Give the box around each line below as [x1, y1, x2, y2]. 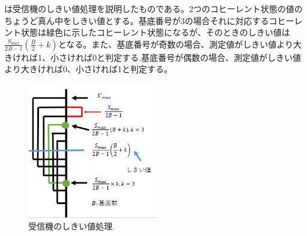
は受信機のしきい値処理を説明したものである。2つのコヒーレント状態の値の [4, 2, 303, 14]
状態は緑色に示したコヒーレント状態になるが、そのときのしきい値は [20, 26, 290, 39]
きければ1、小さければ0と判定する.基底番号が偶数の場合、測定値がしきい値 [4, 51, 301, 63]
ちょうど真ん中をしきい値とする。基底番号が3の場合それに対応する [4, 14, 269, 26]
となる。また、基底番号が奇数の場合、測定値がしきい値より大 [58, 37, 302, 50]
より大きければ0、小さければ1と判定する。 [4, 63, 172, 75]
